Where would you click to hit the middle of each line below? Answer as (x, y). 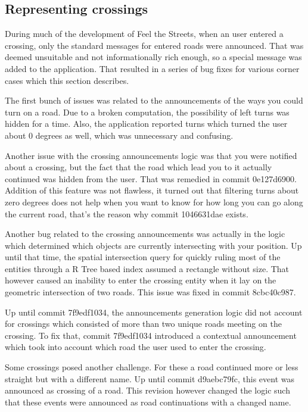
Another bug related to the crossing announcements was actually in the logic (145, 234)
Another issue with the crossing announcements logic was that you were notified (151, 155)
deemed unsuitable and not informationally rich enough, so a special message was (153, 57)
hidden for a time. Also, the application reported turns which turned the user (146, 124)
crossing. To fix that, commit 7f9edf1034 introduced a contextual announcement (151, 335)
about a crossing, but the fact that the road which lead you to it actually (139, 167)
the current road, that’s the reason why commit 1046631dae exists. (127, 213)
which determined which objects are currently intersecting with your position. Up (153, 245)
